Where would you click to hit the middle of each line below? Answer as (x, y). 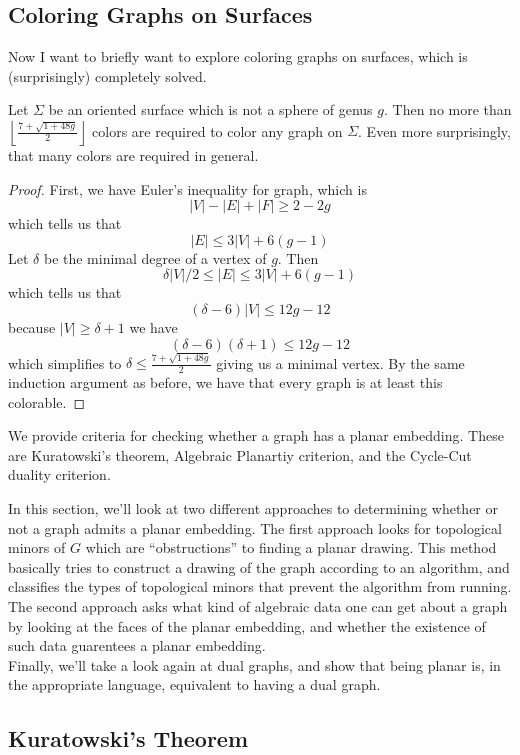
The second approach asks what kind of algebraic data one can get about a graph (258, 606)
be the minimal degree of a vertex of (155, 257)
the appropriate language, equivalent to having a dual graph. (194, 684)
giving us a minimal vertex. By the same (340, 362)
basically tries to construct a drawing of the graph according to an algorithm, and (259, 566)
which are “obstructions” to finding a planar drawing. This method (291, 547)
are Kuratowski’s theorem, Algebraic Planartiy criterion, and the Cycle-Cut (240, 454)
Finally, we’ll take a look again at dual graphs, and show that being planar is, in (254, 664)
